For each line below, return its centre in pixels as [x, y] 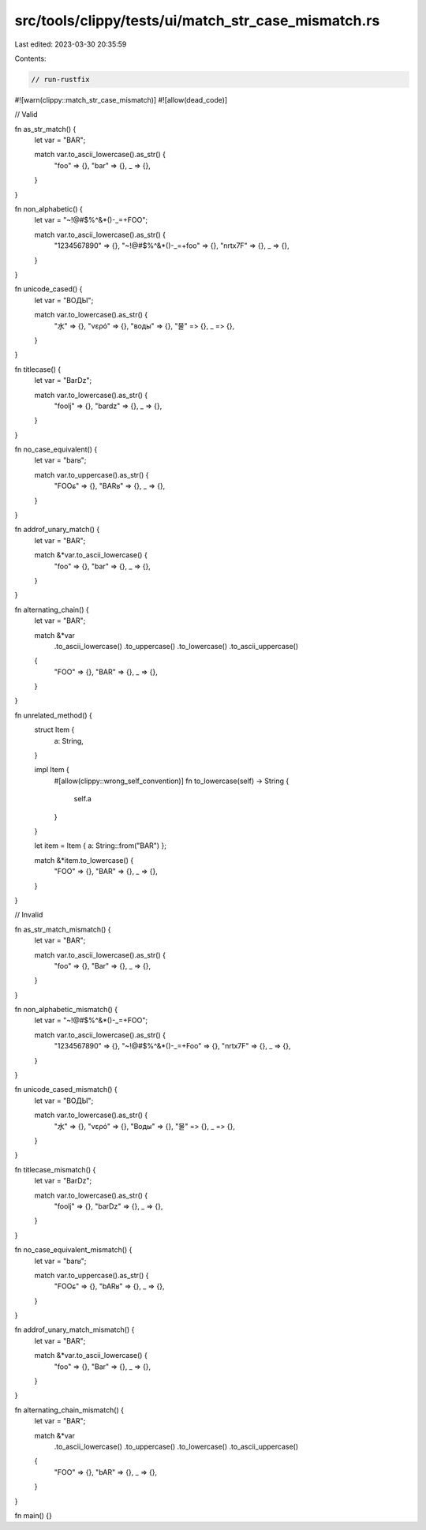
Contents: [30, 58]
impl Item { [52, 770]
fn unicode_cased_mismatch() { [66, 1089]
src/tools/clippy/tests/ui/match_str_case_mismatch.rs [197, 21]
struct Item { [54, 729]
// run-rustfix [60, 79]
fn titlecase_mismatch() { [55, 1169]
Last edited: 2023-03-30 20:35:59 [71, 44]
